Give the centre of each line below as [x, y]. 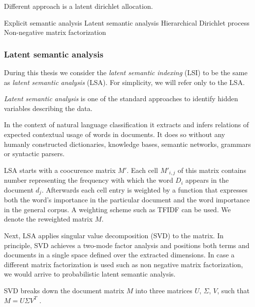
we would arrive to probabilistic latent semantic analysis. [90, 274]
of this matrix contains [212, 170]
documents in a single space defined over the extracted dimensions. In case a [119, 255]
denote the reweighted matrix [48, 219]
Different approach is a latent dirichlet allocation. [79, 6]
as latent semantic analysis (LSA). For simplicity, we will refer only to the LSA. [125, 82]
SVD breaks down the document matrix [64, 290]
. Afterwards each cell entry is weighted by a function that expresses [144, 189]
